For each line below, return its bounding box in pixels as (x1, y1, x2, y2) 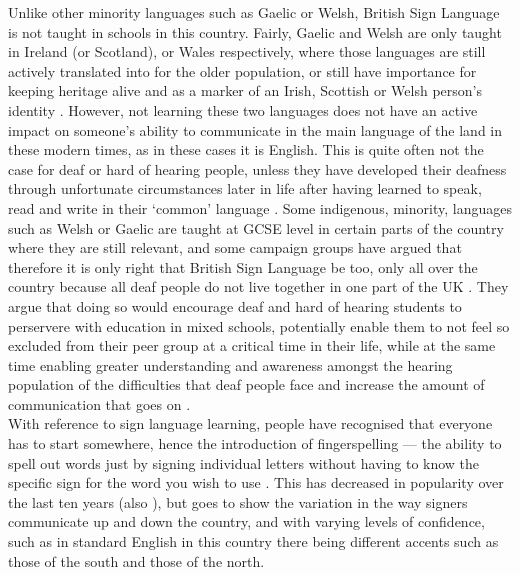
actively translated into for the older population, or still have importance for (8, 60, 477, 81)
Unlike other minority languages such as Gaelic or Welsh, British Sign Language (8, 2, 500, 22)
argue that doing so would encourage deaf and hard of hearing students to (8, 295, 462, 316)
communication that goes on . (8, 393, 191, 414)
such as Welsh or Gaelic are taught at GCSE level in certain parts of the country (8, 217, 504, 238)
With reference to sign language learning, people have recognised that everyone (8, 413, 493, 434)
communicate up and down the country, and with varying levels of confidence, (8, 511, 485, 532)
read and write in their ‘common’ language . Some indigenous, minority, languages (8, 197, 512, 218)
